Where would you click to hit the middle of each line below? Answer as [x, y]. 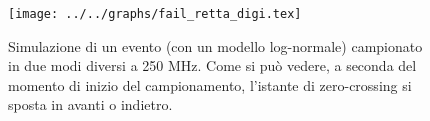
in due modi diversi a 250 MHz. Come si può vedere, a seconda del [212, 65]
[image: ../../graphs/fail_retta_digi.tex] [155, 14]
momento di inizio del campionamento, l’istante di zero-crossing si [210, 84]
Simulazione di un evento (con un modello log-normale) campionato [215, 45]
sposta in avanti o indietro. [90, 104]
